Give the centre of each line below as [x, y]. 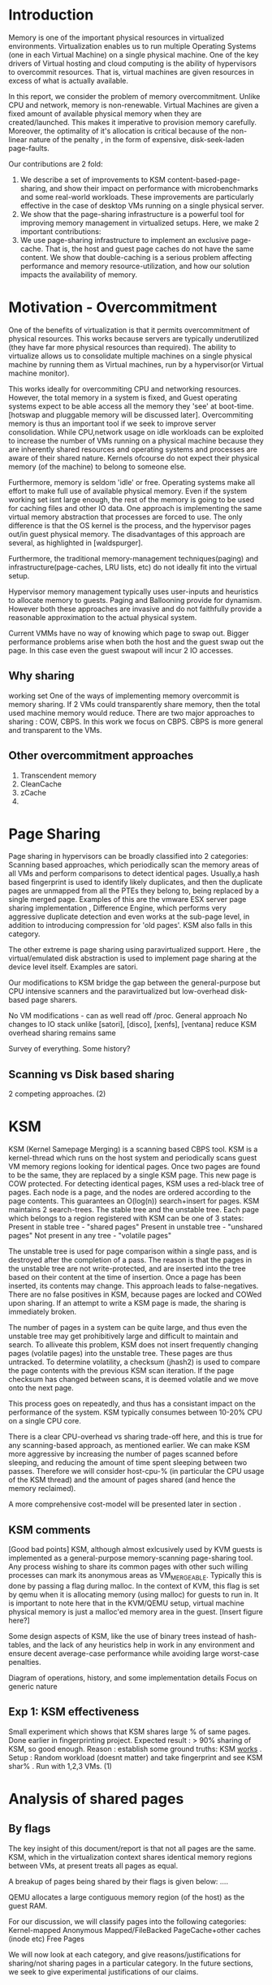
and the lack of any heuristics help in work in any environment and [144, 1645]
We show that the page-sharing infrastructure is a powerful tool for [132, 214]
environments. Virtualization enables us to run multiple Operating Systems [132, 46]
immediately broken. [43, 1312]
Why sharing [41, 676]
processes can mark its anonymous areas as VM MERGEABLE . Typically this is [135, 1576]
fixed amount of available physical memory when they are [105, 113]
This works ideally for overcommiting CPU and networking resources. [125, 388]
